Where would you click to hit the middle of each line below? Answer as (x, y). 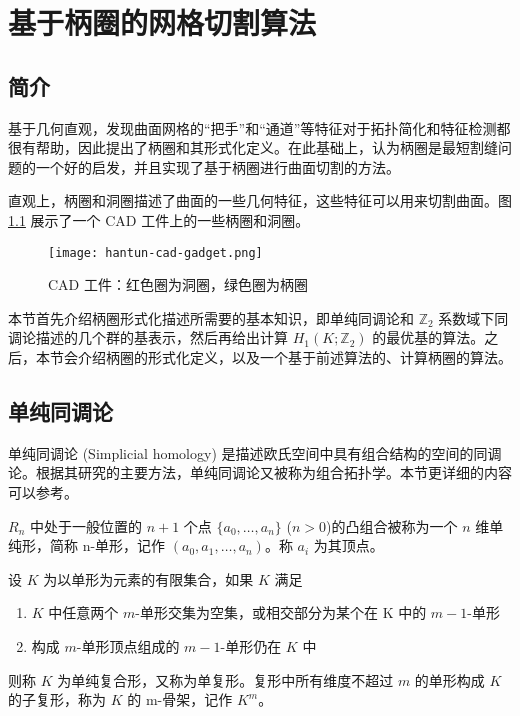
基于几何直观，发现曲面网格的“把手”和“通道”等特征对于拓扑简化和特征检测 (252, 127)
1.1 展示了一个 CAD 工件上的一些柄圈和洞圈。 (159, 219)
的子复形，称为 (57, 699)
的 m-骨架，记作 (180, 699)
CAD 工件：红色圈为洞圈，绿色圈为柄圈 (178, 284)
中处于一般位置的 (85, 525)
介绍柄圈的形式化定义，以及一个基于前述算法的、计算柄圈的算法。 (294, 356)
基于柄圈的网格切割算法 (162, 22)
